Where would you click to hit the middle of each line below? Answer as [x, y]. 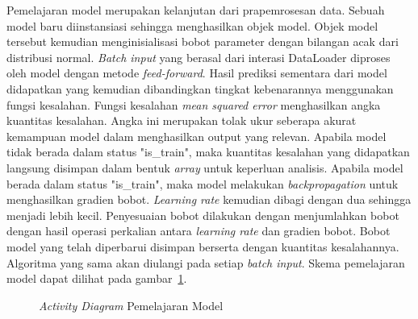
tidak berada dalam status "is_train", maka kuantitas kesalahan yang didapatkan [208, 152]
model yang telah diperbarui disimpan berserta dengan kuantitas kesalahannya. [203, 246]
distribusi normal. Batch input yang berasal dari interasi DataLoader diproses [199, 57]
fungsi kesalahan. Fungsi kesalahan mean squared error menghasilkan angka [194, 104]
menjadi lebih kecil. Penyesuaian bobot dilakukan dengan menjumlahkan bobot [203, 215]
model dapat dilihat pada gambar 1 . [97, 278]
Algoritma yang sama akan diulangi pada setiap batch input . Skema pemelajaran [206, 262]
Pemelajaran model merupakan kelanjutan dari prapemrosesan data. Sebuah [196, 10]
